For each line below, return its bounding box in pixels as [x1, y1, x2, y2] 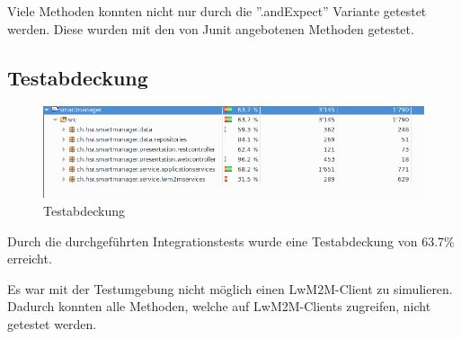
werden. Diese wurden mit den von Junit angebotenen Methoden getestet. [7, 19, 414, 38]
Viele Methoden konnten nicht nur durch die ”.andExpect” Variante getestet [7, 2, 427, 20]
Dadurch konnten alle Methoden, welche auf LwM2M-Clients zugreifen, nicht [7, 297, 431, 316]
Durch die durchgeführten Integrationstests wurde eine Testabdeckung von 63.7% [7, 231, 455, 250]
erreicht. [7, 249, 52, 268]
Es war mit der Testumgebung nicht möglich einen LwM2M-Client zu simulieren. [7, 279, 453, 298]
